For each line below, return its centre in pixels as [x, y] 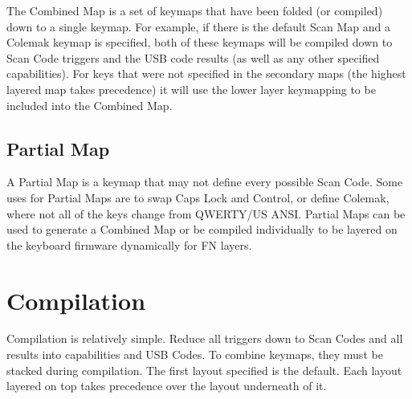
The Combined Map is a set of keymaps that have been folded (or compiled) [195, 10]
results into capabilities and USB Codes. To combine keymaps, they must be [195, 354]
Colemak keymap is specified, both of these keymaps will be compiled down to [200, 42]
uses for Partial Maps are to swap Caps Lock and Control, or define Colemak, [198, 197]
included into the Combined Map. [90, 105]
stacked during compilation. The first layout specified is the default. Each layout [204, 370]
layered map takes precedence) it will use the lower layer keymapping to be [191, 89]
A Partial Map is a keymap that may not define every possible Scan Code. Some [205, 182]
